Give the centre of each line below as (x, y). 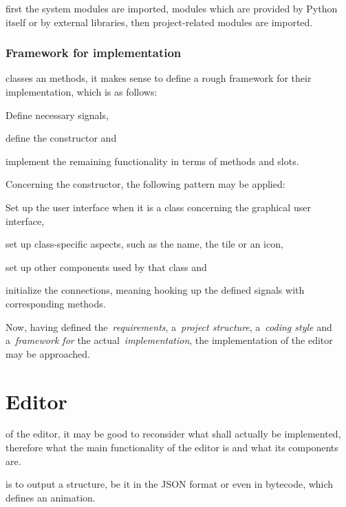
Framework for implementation (94, 53)
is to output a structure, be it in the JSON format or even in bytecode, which (170, 484)
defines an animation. (51, 497)
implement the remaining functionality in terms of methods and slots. (152, 161)
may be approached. (48, 353)
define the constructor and (61, 138)
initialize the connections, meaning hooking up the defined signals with (155, 290)
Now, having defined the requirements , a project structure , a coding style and (169, 326)
